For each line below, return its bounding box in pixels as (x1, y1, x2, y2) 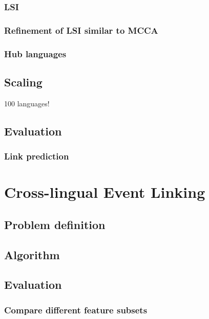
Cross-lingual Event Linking (4, 181, 205, 202)
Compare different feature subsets (4, 303, 148, 316)
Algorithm (4, 246, 60, 262)
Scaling (4, 74, 43, 89)
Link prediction (4, 150, 69, 163)
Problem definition (4, 216, 106, 232)
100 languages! (4, 98, 50, 108)
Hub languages (4, 47, 67, 60)
